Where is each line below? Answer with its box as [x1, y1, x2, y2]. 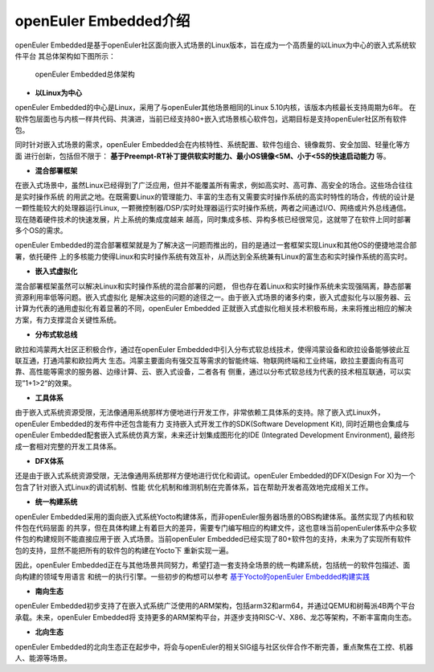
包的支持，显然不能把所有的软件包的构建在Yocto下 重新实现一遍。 [14, 545, 233, 555]
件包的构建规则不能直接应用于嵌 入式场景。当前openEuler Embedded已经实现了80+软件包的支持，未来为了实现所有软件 [14, 535, 411, 544]
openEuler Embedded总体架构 [35, 69, 136, 80]
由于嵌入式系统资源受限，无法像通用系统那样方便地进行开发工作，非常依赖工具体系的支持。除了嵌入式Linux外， [14, 408, 385, 417]
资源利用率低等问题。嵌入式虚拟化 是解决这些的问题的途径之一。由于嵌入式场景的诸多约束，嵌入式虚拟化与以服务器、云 [14, 292, 411, 301]
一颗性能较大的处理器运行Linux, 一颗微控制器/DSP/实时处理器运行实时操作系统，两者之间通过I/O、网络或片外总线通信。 [14, 203, 411, 213]
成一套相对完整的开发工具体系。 [14, 441, 121, 451]
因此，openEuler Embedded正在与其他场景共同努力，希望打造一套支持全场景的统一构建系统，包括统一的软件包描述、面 [14, 560, 411, 570]
